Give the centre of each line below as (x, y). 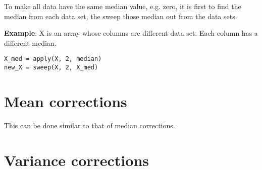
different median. (30, 42)
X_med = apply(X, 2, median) (53, 59)
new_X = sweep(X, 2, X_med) (51, 68)
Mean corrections (66, 101)
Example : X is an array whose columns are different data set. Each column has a (131, 33)
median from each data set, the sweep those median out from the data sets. (121, 16)
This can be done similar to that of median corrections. (90, 125)
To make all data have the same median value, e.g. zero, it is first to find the (123, 6)
